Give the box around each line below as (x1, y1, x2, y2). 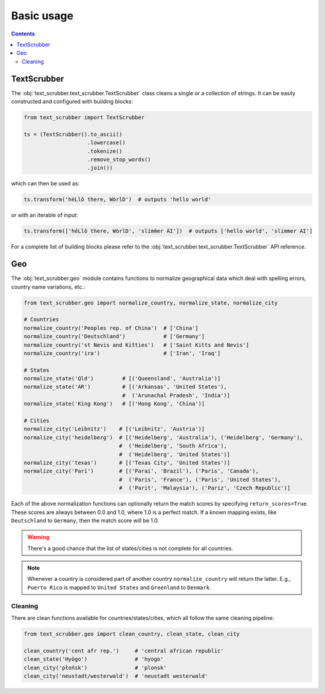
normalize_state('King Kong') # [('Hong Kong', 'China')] (23, 400, 205, 407)
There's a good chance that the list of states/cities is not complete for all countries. (27, 545, 234, 552)
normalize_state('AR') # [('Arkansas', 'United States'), (23, 383, 227, 391)
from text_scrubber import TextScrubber (23, 114, 144, 120)
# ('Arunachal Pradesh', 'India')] (122, 392, 231, 398)
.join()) (87, 164, 113, 172)
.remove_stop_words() (87, 156, 151, 163)
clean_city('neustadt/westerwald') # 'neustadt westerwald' (23, 672, 208, 680)
